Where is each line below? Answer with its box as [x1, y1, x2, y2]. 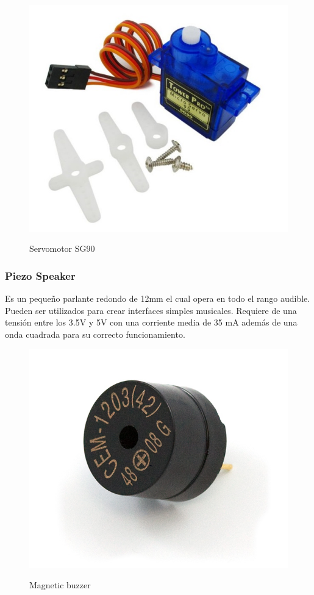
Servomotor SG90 [29, 242, 95, 255]
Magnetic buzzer [29, 579, 91, 591]
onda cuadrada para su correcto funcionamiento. [5, 328, 185, 341]
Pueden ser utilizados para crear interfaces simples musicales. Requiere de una [5, 304, 297, 316]
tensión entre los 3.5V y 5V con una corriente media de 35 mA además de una [5, 316, 298, 329]
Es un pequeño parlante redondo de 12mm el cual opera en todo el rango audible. [5, 292, 310, 305]
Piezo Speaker [5, 268, 76, 283]
